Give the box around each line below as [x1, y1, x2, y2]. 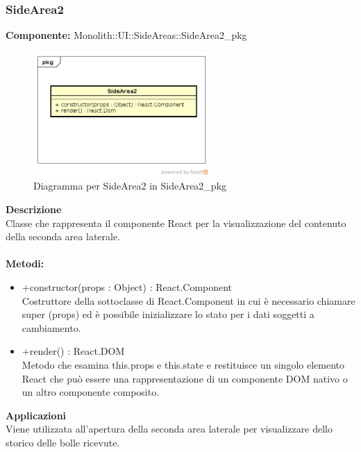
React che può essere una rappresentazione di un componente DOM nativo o [22, 371, 348, 385]
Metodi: [6, 256, 44, 271]
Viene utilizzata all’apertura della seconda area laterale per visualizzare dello [6, 421, 333, 436]
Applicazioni [6, 408, 67, 422]
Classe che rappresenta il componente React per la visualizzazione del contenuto [6, 215, 346, 230]
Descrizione [6, 202, 62, 217]
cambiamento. [22, 320, 81, 335]
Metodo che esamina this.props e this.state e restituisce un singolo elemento [22, 357, 344, 371]
